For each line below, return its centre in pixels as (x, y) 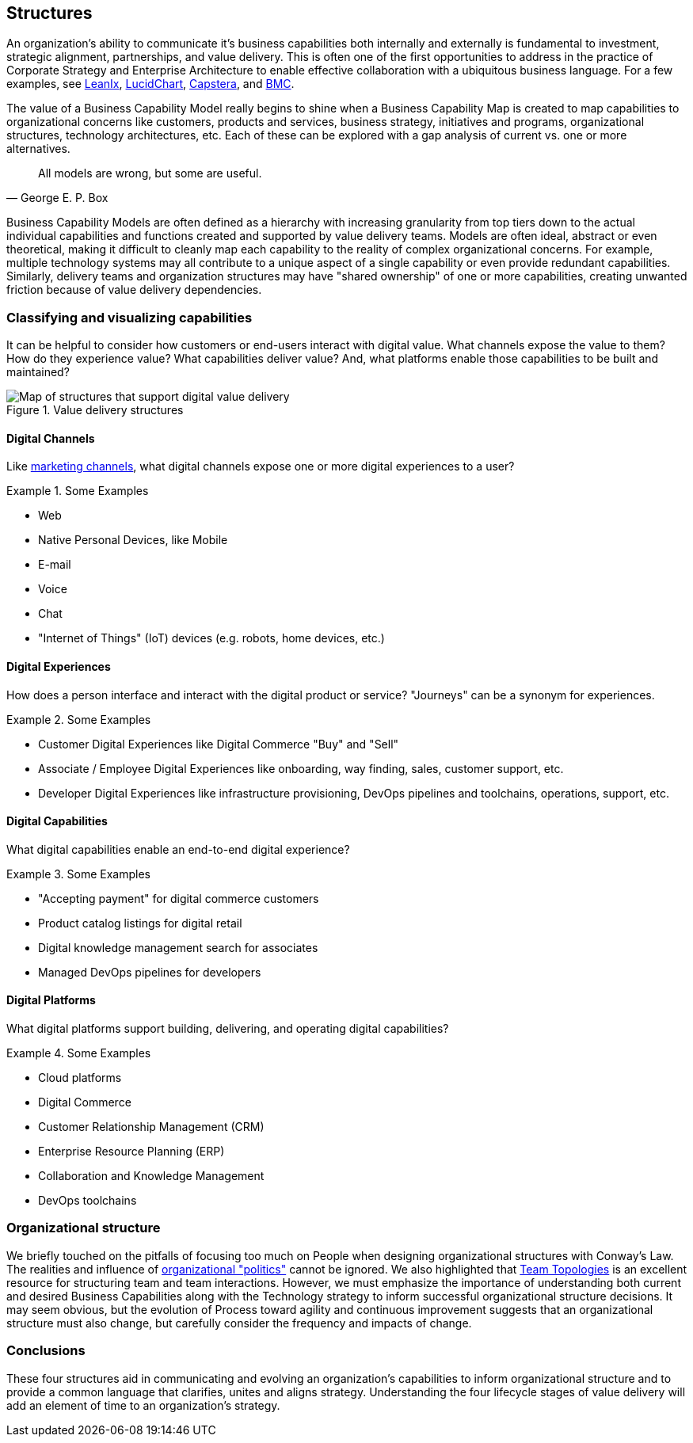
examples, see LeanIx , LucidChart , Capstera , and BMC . (150, 84)
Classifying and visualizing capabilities (129, 317)
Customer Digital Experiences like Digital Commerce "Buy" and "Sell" (219, 744)
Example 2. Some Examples (79, 719)
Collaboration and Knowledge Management (151, 1176)
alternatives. (38, 149)
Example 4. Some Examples (79, 1053)
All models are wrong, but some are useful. (150, 173)
